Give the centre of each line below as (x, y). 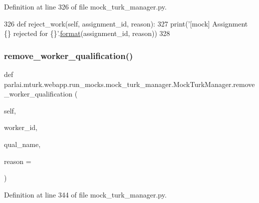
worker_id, (21, 127)
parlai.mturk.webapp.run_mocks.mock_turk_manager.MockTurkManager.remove (129, 84)
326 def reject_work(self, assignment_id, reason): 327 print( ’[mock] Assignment (126, 23)
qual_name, (22, 144)
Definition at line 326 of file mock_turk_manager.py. (85, 6)
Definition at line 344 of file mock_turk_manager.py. (85, 194)
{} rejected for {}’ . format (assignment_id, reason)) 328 (87, 33)
